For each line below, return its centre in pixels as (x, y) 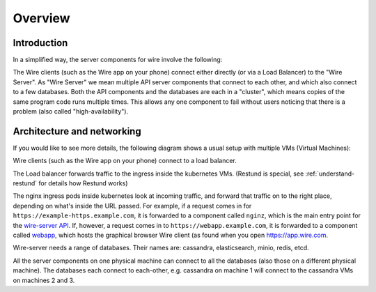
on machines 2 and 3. (44, 280)
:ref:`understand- (330, 174)
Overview (41, 18)
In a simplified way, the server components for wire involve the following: (118, 60)
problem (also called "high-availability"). (71, 112)
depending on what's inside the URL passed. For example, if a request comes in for (132, 206)
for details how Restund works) (83, 183)
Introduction (40, 43)
